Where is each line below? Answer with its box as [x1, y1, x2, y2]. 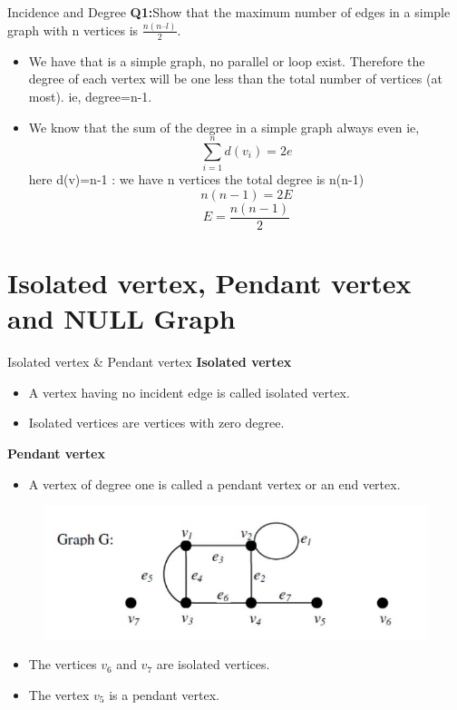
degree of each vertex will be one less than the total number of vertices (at [28, 69, 442, 88]
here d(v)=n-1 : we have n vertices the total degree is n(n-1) [28, 170, 365, 189]
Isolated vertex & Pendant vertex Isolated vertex [7, 352, 292, 371]
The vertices [28, 655, 97, 674]
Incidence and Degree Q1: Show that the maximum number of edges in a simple [7, 3, 451, 21]
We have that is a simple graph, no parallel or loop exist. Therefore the [28, 51, 425, 70]
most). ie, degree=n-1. [28, 86, 152, 105]
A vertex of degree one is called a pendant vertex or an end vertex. [28, 474, 401, 493]
